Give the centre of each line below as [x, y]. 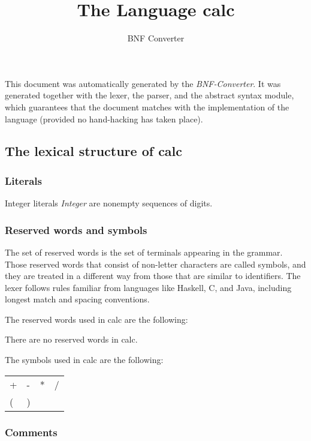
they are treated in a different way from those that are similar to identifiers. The [153, 276]
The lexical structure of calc [94, 151]
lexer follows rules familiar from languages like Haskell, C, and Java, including [148, 287]
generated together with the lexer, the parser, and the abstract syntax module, [150, 95]
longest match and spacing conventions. [77, 299]
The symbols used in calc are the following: [84, 360]
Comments [31, 432]
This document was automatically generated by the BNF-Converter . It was [143, 83]
